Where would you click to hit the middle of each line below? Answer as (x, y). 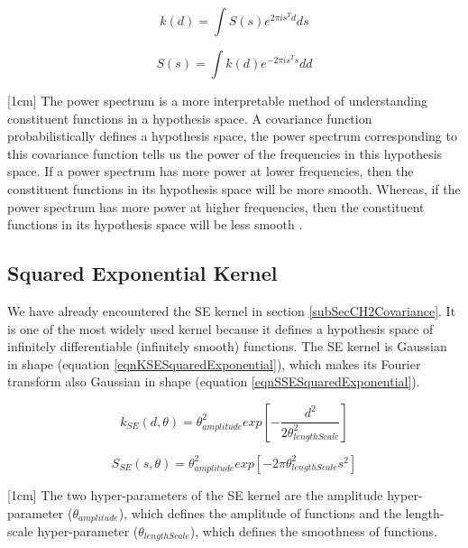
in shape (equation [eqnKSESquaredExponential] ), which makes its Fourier (214, 363)
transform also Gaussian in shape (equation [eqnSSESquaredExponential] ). (214, 381)
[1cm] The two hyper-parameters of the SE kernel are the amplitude (195, 494)
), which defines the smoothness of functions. (314, 530)
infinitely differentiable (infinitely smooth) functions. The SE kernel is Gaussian (227, 346)
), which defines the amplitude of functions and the (260, 512)
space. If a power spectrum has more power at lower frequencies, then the (211, 171)
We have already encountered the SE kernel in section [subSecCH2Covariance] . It (232, 310)
